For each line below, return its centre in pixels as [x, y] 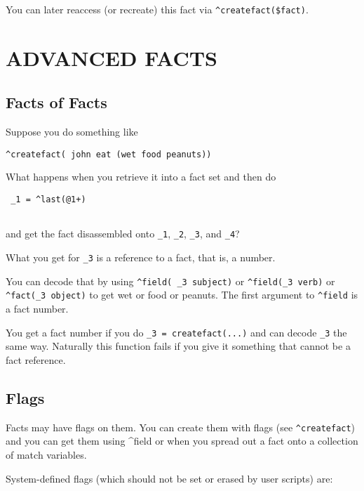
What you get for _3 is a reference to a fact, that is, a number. [141, 257]
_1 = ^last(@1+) [48, 200]
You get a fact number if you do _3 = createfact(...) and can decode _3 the [176, 332]
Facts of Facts [56, 102]
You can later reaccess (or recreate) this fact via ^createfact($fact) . [157, 9]
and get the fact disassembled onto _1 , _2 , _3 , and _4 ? [123, 234]
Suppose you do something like [72, 132]
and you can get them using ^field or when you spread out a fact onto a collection [182, 441]
